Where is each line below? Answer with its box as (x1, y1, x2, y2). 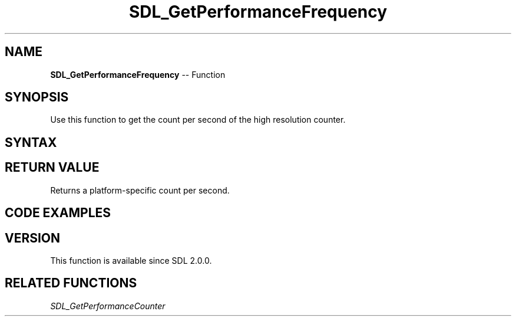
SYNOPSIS (5, 90, 69, 105)
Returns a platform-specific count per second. (50, 185, 230, 195)
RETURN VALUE (5, 160, 100, 175)
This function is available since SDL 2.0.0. (50, 255, 212, 266)
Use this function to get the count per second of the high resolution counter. (50, 114, 346, 125)
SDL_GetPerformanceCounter (50, 300, 166, 311)
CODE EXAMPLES (5, 205, 111, 221)
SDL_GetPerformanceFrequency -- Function (50, 69, 226, 80)
